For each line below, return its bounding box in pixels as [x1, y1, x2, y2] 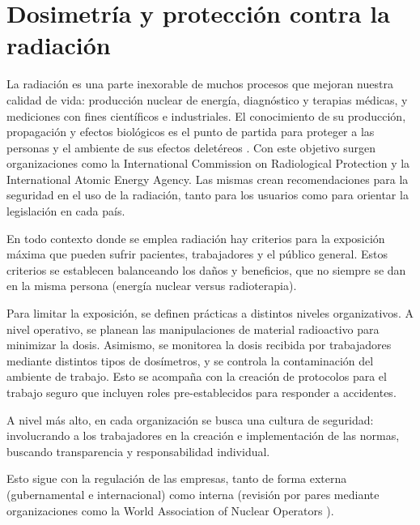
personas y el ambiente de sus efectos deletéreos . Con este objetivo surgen [6, 139, 376, 156]
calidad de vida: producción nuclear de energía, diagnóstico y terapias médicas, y [6, 91, 408, 108]
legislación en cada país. [6, 203, 125, 220]
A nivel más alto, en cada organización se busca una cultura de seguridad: [6, 411, 374, 428]
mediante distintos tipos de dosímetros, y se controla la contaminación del [6, 352, 374, 369]
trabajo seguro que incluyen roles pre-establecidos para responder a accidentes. [6, 384, 397, 400]
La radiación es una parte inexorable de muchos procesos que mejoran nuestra [6, 75, 393, 92]
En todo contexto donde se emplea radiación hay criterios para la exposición [6, 229, 385, 246]
